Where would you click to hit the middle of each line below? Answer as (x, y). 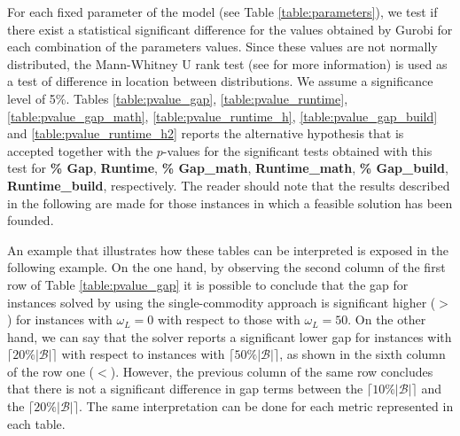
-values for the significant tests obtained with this (297, 150)
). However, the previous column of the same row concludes (272, 371)
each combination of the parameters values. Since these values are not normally (222, 47)
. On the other (387, 319)
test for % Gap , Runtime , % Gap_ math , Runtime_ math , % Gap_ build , (228, 168)
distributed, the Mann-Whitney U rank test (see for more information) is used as (227, 63)
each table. (36, 423)
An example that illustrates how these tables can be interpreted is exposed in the (228, 249)
